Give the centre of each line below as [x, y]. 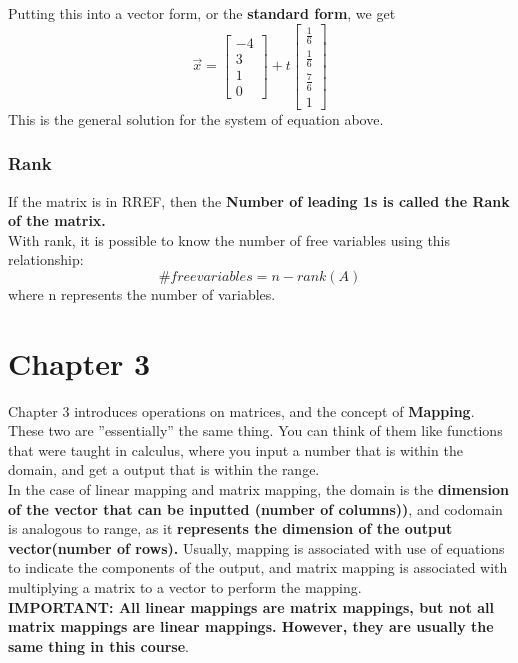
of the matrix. [57, 220]
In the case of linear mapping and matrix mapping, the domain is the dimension [258, 489]
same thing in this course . [98, 645]
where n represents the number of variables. [142, 293]
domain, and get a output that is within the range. [164, 469]
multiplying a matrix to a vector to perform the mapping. [185, 587]
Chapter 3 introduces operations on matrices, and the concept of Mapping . [241, 410]
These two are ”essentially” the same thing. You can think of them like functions [255, 430]
